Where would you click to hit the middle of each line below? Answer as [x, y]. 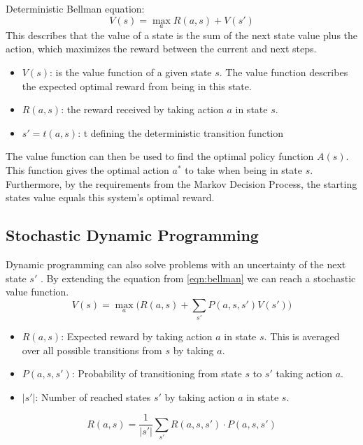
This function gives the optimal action [87, 169]
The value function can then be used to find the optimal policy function [160, 156]
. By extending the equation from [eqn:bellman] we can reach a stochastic [198, 278]
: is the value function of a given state [131, 72]
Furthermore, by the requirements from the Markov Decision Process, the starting [181, 183]
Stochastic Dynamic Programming [132, 235]
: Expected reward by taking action [137, 336]
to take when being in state [243, 169]
